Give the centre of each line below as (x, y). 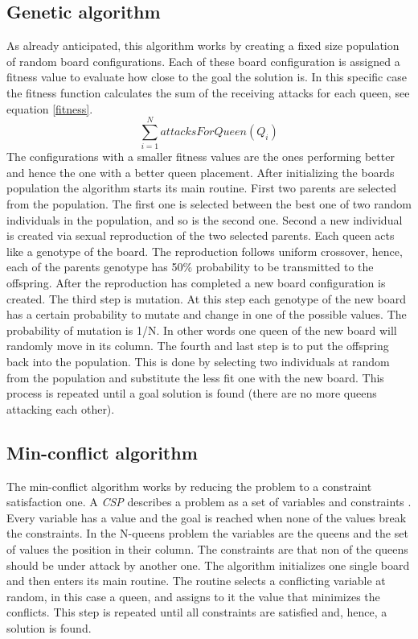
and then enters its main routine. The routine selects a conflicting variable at (196, 581)
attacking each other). (61, 408)
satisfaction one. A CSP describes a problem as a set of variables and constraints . (209, 502)
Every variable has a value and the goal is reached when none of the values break (207, 517)
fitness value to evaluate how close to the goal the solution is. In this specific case (207, 77)
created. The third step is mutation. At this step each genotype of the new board (207, 298)
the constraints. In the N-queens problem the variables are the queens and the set (207, 533)
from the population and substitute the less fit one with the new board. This (195, 377)
